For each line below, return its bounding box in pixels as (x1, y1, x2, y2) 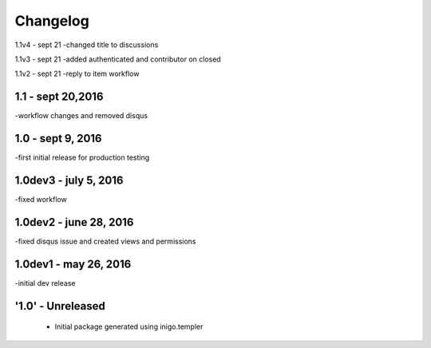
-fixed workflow (14, 195, 67, 204)
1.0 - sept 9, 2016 (14, 132, 102, 145)
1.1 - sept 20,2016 (14, 90, 104, 104)
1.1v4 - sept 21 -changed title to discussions (14, 40, 159, 49)
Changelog (14, 12, 89, 30)
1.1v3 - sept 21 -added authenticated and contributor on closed (14, 54, 221, 64)
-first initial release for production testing (14, 152, 150, 163)
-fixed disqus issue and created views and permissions (14, 236, 196, 246)
